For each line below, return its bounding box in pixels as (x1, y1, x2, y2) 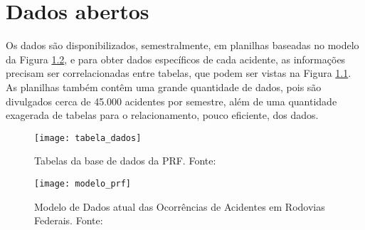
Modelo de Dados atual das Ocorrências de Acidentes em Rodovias (34, 199, 325, 214)
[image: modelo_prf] (34, 178, 132, 189)
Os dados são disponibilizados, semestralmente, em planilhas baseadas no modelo (6, 38, 359, 53)
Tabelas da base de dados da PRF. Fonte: (34, 153, 216, 168)
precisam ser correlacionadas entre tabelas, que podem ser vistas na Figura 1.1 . (6, 66, 351, 80)
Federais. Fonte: (34, 213, 103, 228)
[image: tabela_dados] (34, 132, 142, 143)
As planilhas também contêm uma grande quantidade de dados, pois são (6, 79, 322, 94)
